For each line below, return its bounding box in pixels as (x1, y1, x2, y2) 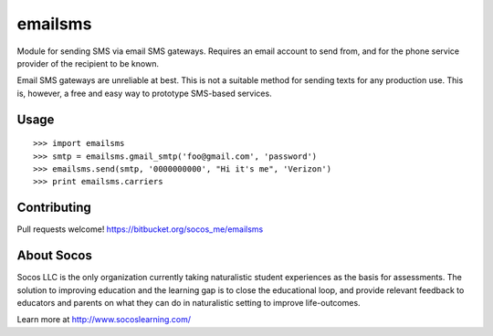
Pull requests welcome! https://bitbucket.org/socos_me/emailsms (16, 224, 264, 235)
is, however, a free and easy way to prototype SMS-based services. (16, 88, 273, 99)
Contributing (16, 200, 91, 215)
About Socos (16, 247, 93, 264)
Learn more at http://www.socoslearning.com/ (16, 314, 192, 325)
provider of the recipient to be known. (16, 58, 160, 68)
